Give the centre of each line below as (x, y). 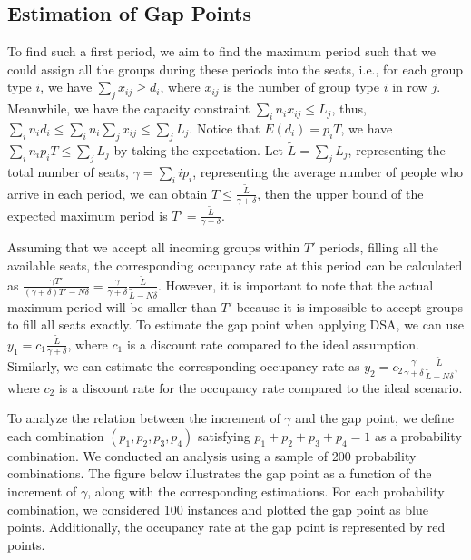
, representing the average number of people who (328, 171)
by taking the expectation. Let (199, 150)
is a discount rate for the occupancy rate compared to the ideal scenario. (260, 387)
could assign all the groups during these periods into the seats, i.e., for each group (235, 69)
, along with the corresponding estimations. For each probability (266, 491)
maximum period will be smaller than (112, 306)
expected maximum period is (88, 215)
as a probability (418, 435)
